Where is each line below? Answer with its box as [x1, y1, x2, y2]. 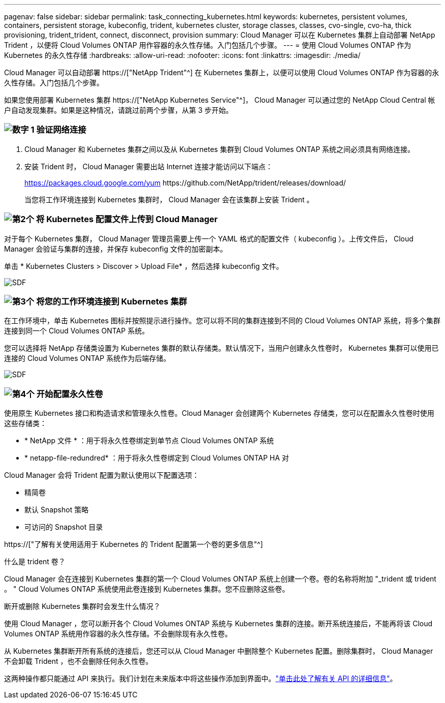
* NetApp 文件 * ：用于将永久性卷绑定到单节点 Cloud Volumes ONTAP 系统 [24, 436, 274, 445]
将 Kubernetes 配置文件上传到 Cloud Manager [36, 214, 218, 225]
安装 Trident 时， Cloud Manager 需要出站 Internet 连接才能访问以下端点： [24, 162, 273, 171]
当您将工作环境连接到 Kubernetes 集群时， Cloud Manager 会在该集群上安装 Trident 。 [24, 195, 314, 204]
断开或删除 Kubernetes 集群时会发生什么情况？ [4, 602, 161, 610]
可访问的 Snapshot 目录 [24, 523, 103, 531]
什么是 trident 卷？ [4, 557, 66, 566]
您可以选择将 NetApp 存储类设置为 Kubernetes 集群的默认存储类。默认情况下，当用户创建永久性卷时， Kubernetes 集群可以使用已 [4, 344, 439, 353]
